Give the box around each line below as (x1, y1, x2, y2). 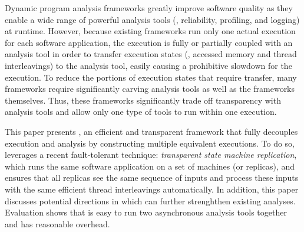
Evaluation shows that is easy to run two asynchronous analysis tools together (5, 206, 287, 218)
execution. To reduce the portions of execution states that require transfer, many (5, 71, 297, 83)
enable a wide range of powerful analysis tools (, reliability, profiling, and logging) (5, 13, 300, 25)
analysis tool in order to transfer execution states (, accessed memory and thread (5, 48, 297, 60)
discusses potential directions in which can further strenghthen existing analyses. (5, 194, 296, 207)
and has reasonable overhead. (5, 217, 110, 230)
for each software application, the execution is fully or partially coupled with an (5, 36, 293, 48)
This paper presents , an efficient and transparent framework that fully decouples (5, 125, 298, 137)
